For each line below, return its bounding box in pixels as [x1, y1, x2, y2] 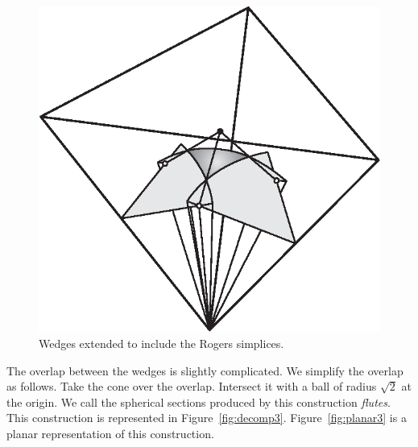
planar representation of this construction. [6, 424, 214, 441]
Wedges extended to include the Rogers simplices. [39, 334, 284, 351]
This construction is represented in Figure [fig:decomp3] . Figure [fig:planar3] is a [6, 409, 407, 426]
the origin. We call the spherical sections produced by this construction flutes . [6, 393, 391, 410]
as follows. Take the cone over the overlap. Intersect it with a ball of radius [6, 378, 377, 395]
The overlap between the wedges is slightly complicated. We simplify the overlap [6, 362, 404, 379]
